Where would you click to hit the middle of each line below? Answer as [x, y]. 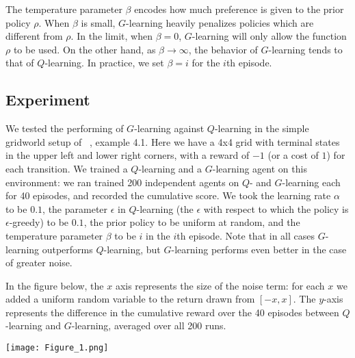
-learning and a [170, 168]
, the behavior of [223, 49]
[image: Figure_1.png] [57, 348]
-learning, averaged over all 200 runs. [149, 325]
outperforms [67, 249]
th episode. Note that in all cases [246, 235]
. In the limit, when [112, 36]
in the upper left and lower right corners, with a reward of [128, 155]
